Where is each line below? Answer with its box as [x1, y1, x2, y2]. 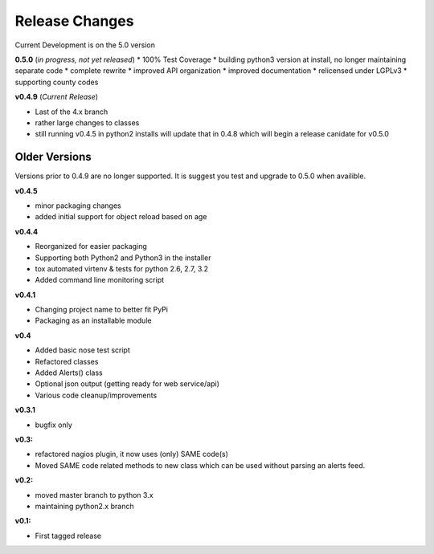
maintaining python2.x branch [35, 501, 134, 511]
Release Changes [14, 12, 134, 30]
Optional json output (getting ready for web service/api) [35, 379, 220, 389]
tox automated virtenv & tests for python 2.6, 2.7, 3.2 [35, 263, 209, 273]
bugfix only [35, 420, 72, 430]
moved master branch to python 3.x [35, 490, 154, 499]
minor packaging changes [35, 201, 121, 210]
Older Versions [14, 150, 92, 164]
